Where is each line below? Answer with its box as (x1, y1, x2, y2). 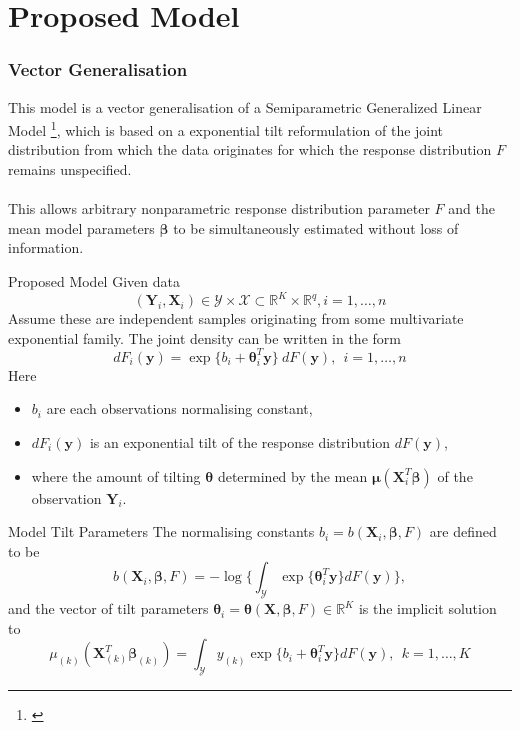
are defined (429, 521, 497, 542)
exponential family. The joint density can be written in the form (8, 327, 401, 348)
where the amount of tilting (31, 465, 201, 486)
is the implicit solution (358, 598, 497, 619)
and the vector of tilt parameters (8, 598, 209, 619)
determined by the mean (217, 465, 368, 486)
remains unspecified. (8, 159, 132, 180)
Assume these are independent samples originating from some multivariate (8, 308, 464, 329)
